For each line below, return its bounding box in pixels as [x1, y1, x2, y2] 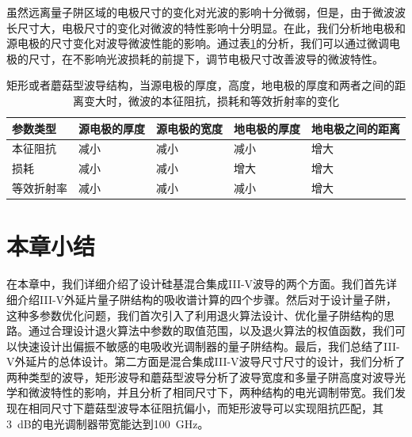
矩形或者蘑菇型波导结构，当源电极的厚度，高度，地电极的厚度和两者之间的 [6, 77, 395, 93]
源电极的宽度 [156, 120, 223, 136]
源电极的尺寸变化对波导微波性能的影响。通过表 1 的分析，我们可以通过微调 [6, 35, 389, 51]
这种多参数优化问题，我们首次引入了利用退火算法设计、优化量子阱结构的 [6, 306, 383, 323]
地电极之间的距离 [311, 120, 400, 136]
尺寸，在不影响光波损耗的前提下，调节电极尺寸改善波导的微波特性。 [28, 50, 383, 66]
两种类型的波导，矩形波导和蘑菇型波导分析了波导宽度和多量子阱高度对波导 [6, 368, 395, 385]
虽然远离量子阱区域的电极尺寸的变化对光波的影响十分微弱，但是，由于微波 [6, 4, 395, 20]
